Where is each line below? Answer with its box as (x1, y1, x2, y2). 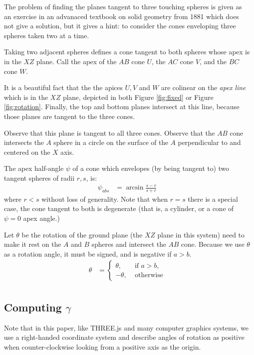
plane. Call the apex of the (36, 56, 117, 66)
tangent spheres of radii (4, 172, 75, 183)
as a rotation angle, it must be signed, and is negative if (4, 248, 172, 259)
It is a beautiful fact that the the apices (4, 82, 123, 93)
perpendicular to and (178, 137, 241, 147)
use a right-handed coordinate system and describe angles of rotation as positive (4, 332, 245, 342)
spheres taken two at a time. (4, 30, 89, 40)
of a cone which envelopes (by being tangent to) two (72, 163, 229, 173)
